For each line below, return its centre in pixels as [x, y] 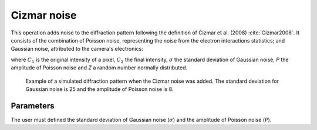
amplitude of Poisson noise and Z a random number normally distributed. [99, 68]
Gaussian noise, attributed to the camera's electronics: [77, 49]
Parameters [33, 106]
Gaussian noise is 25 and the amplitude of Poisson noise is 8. [100, 89]
